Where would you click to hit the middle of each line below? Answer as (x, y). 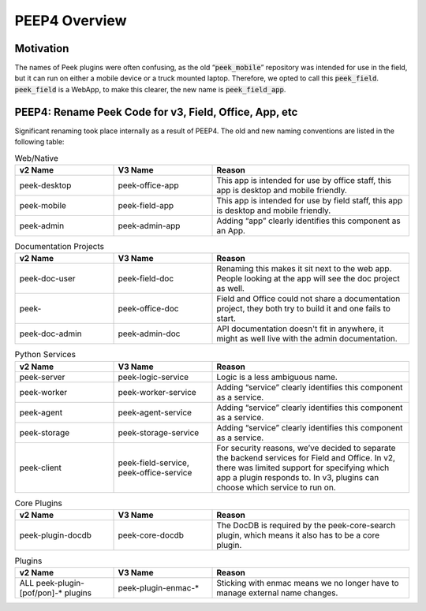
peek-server (42, 377)
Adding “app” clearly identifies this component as (309, 221)
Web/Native (36, 158)
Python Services (45, 355)
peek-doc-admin (50, 333)
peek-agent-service (155, 412)
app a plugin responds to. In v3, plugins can (298, 477)
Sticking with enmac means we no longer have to (308, 583)
